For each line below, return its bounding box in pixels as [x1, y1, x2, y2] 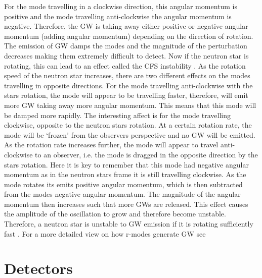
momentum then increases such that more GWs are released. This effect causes [4, 198, 248, 209]
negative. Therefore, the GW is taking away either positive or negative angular [4, 21, 248, 31]
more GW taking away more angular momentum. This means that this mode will [4, 99, 256, 110]
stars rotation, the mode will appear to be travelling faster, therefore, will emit [4, 90, 248, 100]
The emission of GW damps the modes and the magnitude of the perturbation [4, 40, 247, 51]
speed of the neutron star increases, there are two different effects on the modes [4, 70, 250, 81]
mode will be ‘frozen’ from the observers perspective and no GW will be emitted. [4, 129, 255, 140]
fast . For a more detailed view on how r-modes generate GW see [4, 228, 206, 239]
